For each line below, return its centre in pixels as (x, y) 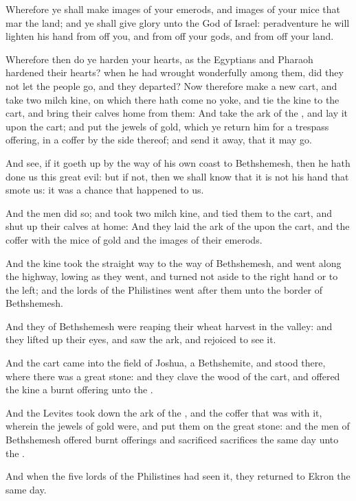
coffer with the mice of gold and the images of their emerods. (134, 239)
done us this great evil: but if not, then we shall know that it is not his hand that (177, 176)
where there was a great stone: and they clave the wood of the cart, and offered (173, 376)
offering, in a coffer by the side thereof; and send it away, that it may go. (159, 140)
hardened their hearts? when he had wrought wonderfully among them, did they (175, 72)
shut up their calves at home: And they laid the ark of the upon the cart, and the (178, 226)
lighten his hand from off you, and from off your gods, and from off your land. (170, 36)
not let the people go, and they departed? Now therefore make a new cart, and (171, 85)
